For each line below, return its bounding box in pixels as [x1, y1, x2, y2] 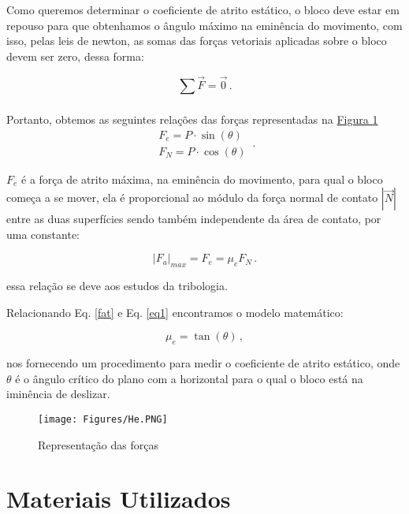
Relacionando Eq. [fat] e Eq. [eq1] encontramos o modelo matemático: [6, 304, 344, 320]
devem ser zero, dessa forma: [6, 47, 144, 64]
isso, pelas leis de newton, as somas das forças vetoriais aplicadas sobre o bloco [6, 32, 387, 49]
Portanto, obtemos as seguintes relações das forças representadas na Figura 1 [6, 110, 378, 127]
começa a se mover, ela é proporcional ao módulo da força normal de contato [6, 189, 378, 206]
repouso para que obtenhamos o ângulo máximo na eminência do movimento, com [6, 17, 403, 33]
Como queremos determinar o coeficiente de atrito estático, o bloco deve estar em [6, 2, 400, 17]
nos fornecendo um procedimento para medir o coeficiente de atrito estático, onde [6, 355, 400, 371]
